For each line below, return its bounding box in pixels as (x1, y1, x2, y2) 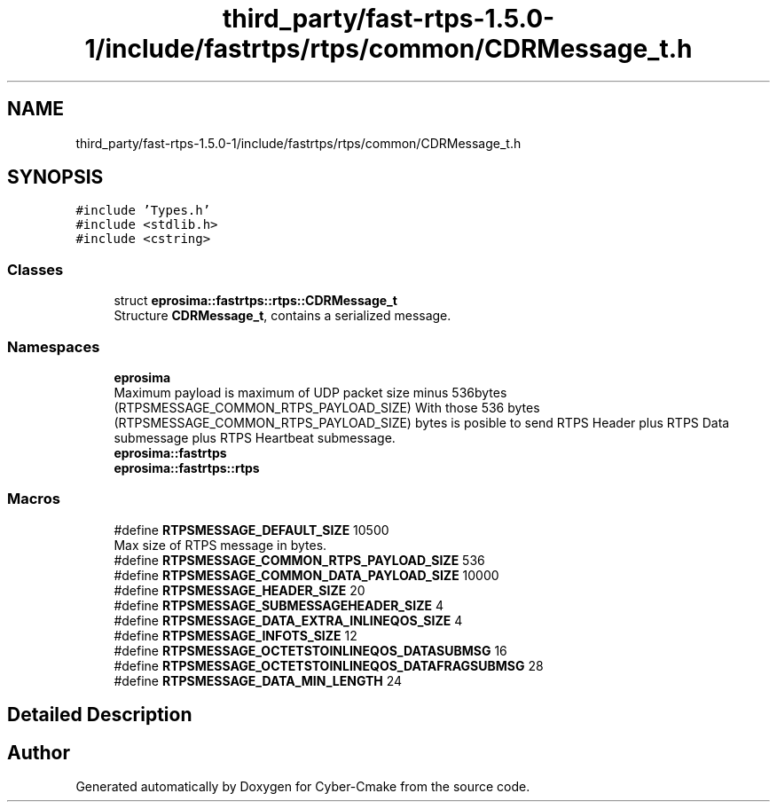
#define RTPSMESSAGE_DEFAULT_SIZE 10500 (114, 522, 389, 538)
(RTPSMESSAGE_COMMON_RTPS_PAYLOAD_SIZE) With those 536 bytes (114, 399, 540, 415)
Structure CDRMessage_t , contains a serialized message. (114, 308, 451, 324)
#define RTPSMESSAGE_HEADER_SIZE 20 (114, 582, 365, 598)
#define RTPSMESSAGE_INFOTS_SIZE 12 (114, 627, 357, 643)
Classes (7, 260, 64, 279)
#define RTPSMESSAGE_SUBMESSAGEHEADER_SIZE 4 (114, 597, 443, 613)
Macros (7, 490, 60, 508)
